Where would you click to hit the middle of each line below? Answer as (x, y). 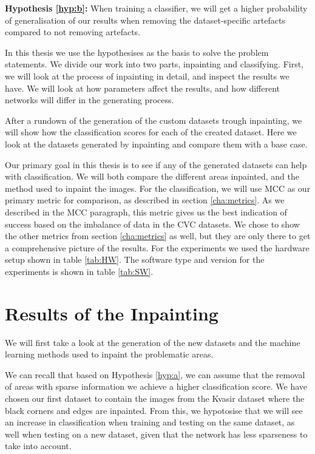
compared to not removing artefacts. (73, 32)
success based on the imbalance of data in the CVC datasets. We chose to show (152, 224)
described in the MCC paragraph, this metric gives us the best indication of (146, 212)
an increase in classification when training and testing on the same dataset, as (150, 422)
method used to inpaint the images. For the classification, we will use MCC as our (158, 188)
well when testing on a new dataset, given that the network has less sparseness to (156, 434)
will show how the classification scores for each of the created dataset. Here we (151, 132)
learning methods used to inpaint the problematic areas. (109, 354)
